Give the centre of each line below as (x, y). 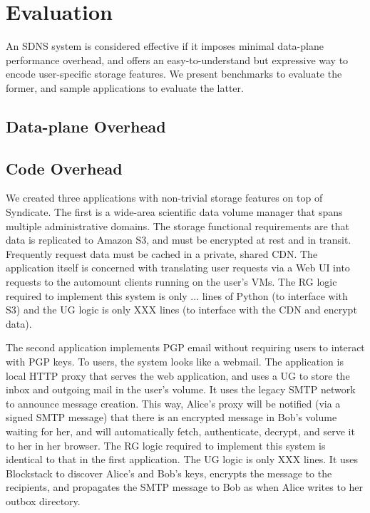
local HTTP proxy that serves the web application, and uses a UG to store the (178, 375)
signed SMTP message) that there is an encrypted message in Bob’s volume (171, 417)
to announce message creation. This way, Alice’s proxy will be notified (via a (173, 403)
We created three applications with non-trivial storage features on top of (164, 198)
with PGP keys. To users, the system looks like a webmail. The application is (175, 362)
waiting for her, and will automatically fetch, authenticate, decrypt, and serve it (180, 431)
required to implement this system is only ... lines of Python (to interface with (177, 295)
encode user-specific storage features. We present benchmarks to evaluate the (174, 74)
